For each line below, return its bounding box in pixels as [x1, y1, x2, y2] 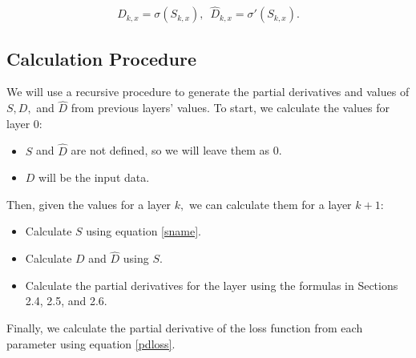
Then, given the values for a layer [6, 195, 172, 212]
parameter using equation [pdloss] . [6, 335, 176, 352]
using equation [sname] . [86, 223, 201, 239]
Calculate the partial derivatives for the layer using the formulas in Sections [25, 276, 398, 293]
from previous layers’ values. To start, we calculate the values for [71, 99, 390, 116]
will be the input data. [38, 169, 150, 186]
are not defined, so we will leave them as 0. [71, 142, 282, 159]
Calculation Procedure [6, 46, 196, 70]
